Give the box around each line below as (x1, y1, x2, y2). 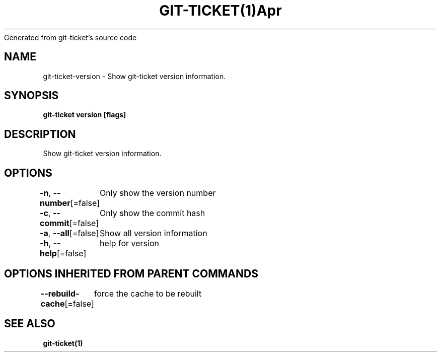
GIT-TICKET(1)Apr (159, 2, 282, 19)
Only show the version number (100, 188, 216, 198)
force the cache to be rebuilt (94, 288, 202, 299)
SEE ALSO (4, 317, 55, 330)
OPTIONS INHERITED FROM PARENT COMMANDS (4, 267, 258, 280)
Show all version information (100, 228, 207, 239)
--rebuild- (40, 288, 80, 299)
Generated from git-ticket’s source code (4, 33, 137, 42)
